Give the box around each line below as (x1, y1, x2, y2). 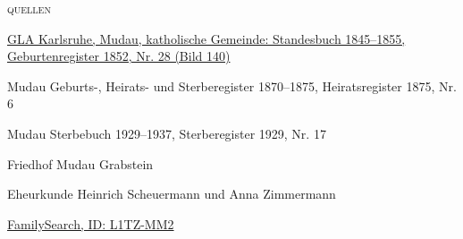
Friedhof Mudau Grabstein (7, 154, 154, 173)
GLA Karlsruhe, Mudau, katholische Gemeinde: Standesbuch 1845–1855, (7, 29, 406, 47)
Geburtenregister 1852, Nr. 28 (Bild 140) (7, 47, 231, 65)
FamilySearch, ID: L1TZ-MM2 (7, 214, 174, 233)
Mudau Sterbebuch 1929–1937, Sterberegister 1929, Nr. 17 (7, 124, 326, 142)
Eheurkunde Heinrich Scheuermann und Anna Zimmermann (7, 184, 336, 203)
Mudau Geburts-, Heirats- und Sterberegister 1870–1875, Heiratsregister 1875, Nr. (7, 76, 457, 95)
